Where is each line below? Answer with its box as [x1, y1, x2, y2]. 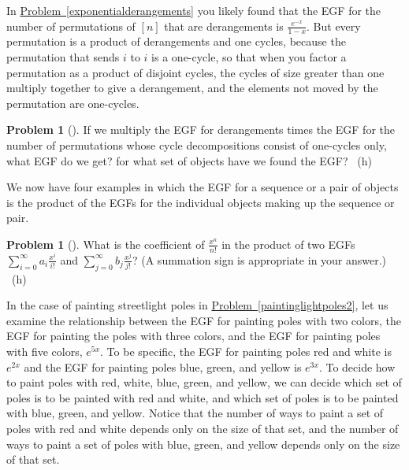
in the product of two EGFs [221, 235, 355, 252]
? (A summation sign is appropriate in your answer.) [132, 251, 387, 268]
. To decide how [318, 358, 396, 375]
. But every [307, 17, 361, 34]
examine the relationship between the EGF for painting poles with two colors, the [6, 312, 401, 328]
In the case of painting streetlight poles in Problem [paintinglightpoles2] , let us [6, 297, 389, 313]
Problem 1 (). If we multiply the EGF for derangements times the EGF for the [6, 121, 395, 138]
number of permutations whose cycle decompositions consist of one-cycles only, [6, 136, 387, 153]
